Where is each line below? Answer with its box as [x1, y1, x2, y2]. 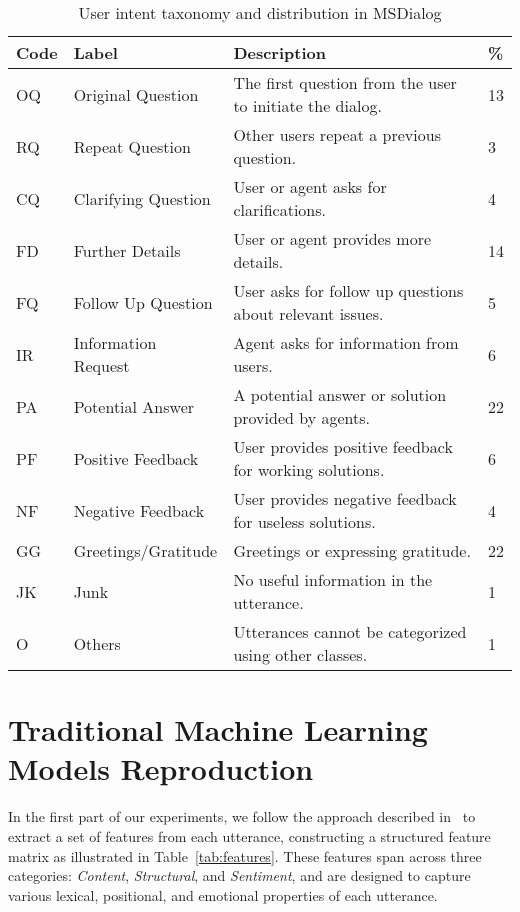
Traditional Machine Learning [8, 709, 428, 750]
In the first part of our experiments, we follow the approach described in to [8, 806, 476, 827]
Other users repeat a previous [233, 123, 441, 146]
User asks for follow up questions [233, 279, 464, 302]
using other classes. [233, 643, 368, 666]
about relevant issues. [233, 302, 384, 325]
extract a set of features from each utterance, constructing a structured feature [8, 825, 491, 846]
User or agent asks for [233, 175, 387, 198]
